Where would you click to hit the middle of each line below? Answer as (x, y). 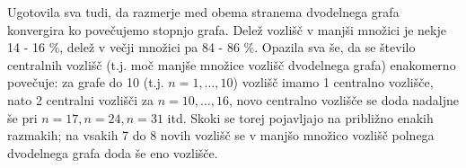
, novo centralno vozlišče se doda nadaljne (344, 99)
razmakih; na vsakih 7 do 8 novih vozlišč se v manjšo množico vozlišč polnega (221, 135)
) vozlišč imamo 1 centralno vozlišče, (333, 82)
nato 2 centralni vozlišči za (81, 99)
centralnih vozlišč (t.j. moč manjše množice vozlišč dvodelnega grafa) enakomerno (232, 64)
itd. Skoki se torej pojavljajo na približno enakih (300, 117)
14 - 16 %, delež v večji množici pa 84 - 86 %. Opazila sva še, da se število (211, 47)
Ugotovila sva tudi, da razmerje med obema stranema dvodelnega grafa (203, 12)
